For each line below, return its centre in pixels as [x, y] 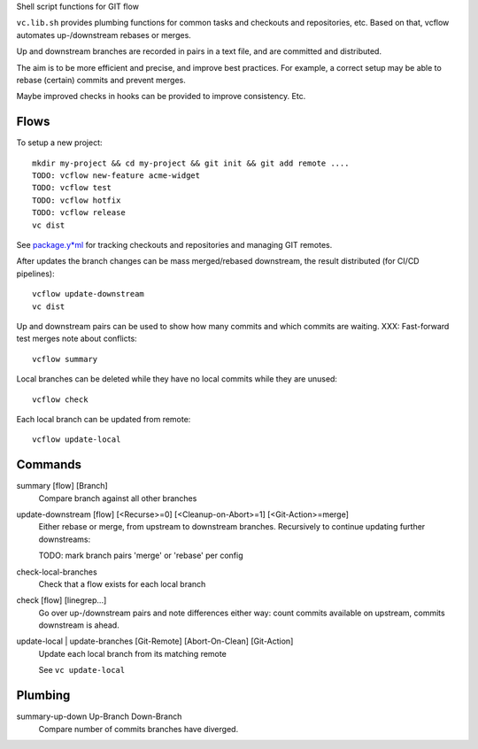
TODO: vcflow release [79, 213]
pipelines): [35, 274]
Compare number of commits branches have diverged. [139, 729]
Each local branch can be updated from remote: [104, 419]
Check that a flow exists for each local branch [122, 583]
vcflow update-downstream [89, 294]
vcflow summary [65, 359]
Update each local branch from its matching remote [133, 653]
